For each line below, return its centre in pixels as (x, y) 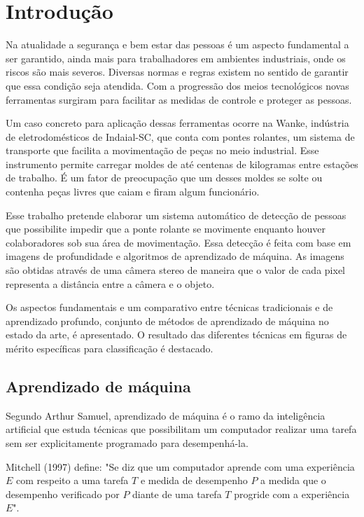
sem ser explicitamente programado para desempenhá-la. (127, 442)
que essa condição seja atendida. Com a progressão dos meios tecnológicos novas (177, 85)
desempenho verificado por (63, 494)
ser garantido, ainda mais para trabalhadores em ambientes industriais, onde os (176, 58)
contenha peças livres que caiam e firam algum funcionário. (133, 192)
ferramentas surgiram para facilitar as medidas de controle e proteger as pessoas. (179, 99)
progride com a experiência (292, 494)
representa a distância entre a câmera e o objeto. (110, 283)
